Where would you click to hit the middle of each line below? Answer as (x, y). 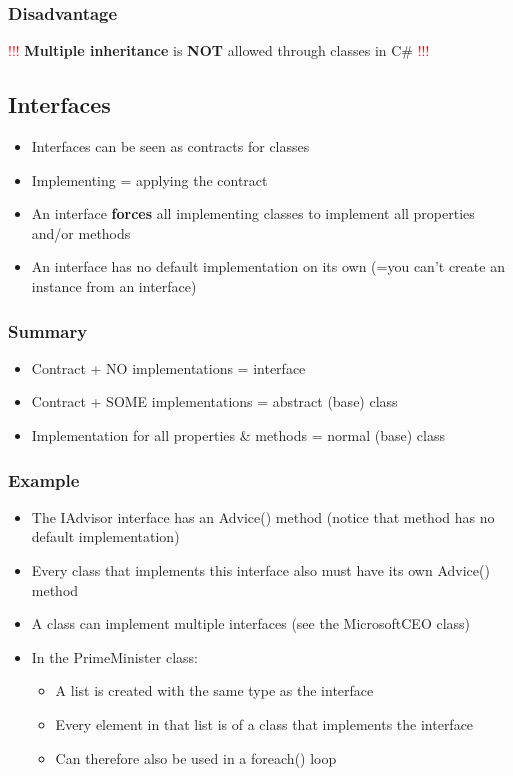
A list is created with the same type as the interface (214, 690)
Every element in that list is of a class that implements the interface (264, 723)
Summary (48, 330)
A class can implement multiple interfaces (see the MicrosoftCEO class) (251, 623)
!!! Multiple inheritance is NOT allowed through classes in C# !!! (219, 50)
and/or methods (81, 232)
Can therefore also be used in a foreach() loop (196, 757)
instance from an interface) (114, 285)
